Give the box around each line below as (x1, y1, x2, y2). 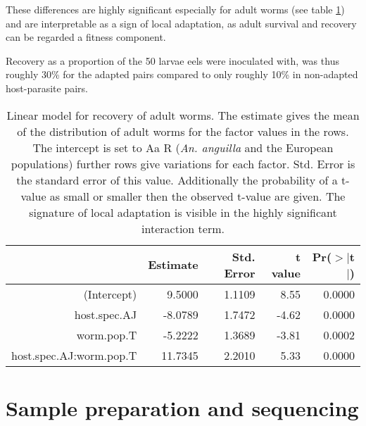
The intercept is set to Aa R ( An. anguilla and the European (32, 139, 334, 156)
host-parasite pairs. (6, 80, 88, 95)
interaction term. (141, 220, 225, 237)
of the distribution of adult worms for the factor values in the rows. (17, 123, 349, 139)
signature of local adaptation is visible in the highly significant (29, 203, 337, 220)
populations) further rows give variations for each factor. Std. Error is (11, 155, 355, 172)
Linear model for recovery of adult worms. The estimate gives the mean (6, 106, 360, 123)
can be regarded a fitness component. (6, 30, 166, 44)
